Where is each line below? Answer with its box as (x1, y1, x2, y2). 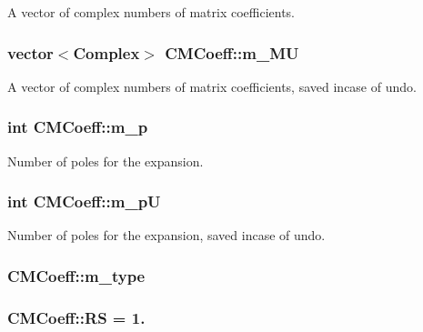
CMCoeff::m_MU (165, 41, 299, 64)
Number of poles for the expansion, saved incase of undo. (7, 226, 326, 245)
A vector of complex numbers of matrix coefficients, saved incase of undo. (7, 76, 417, 96)
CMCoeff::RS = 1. (7, 306, 146, 328)
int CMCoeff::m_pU (7, 190, 161, 213)
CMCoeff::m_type (7, 264, 146, 287)
